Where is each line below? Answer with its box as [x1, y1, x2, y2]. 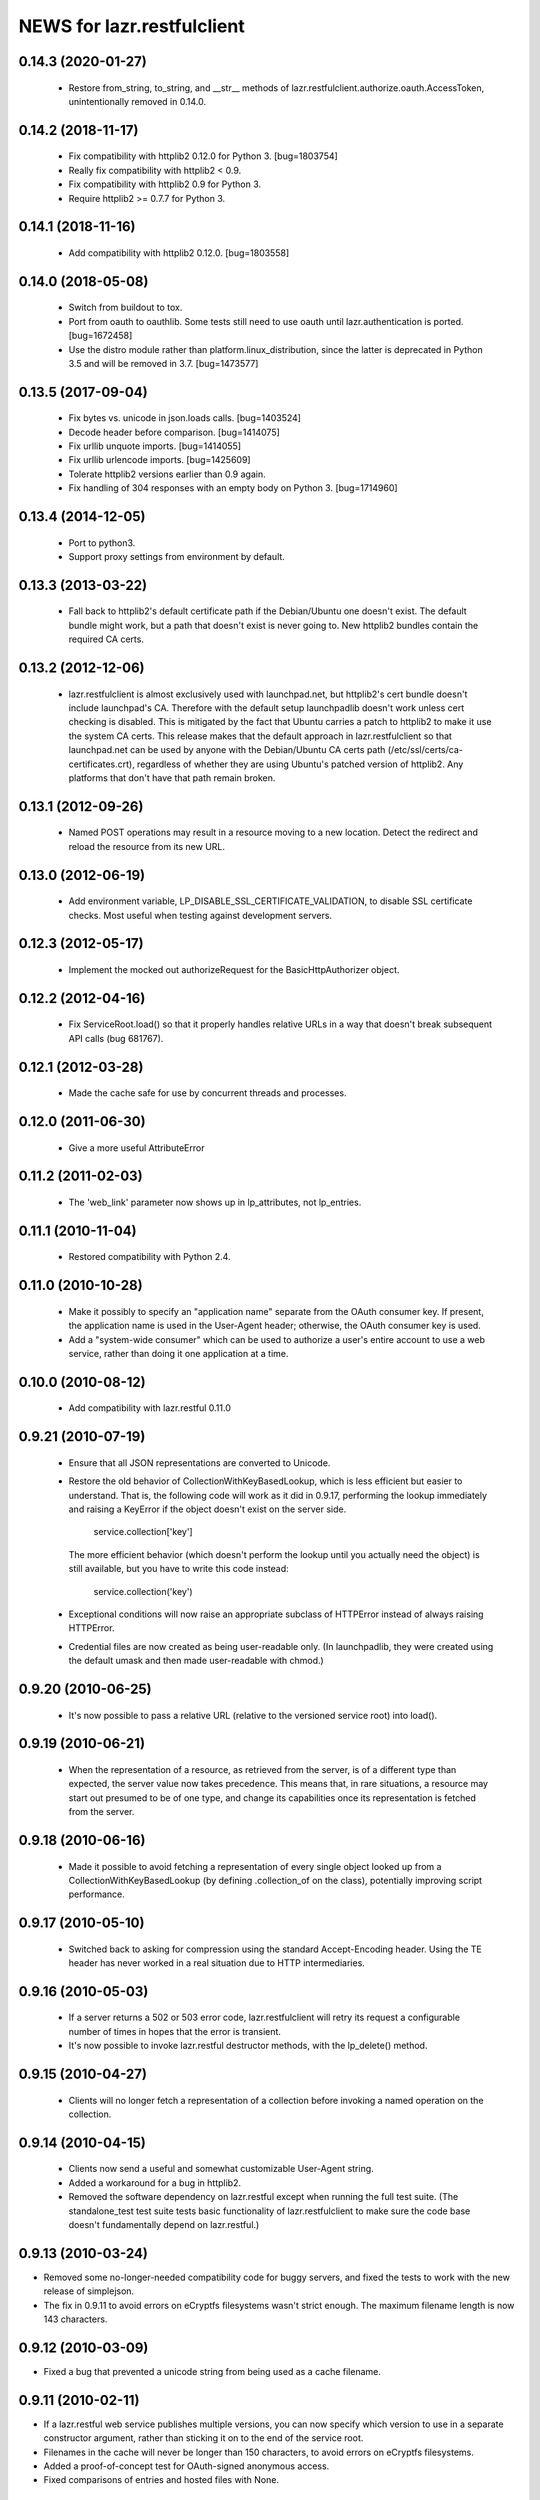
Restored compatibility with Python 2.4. [68, 1251, 231, 1263]
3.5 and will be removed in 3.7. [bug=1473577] [68, 357, 259, 369]
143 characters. [43, 2313, 108, 2325]
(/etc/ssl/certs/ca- [387, 744, 464, 756]
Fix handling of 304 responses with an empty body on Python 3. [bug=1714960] [68, 482, 399, 494]
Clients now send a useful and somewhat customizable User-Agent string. [68, 2163, 374, 2175]
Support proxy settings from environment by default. [68, 551, 285, 563]
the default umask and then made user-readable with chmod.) [68, 1655, 324, 1667]
